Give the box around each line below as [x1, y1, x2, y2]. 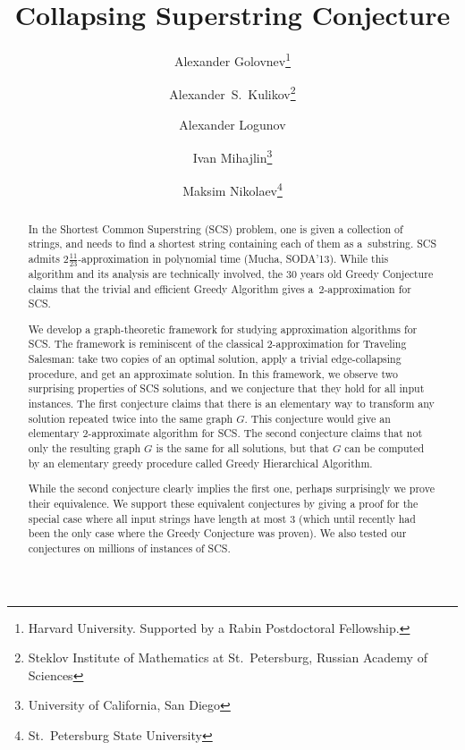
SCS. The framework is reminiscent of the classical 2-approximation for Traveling [28, 336, 407, 351]
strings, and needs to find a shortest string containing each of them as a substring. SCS [28, 236, 437, 251]
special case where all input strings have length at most [28, 510, 287, 526]
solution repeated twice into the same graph [28, 410, 233, 426]
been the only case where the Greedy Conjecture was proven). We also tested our [28, 526, 407, 541]
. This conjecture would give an [244, 410, 391, 426]
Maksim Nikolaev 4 [182, 179, 283, 200]
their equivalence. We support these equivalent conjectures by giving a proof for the [28, 495, 418, 510]
